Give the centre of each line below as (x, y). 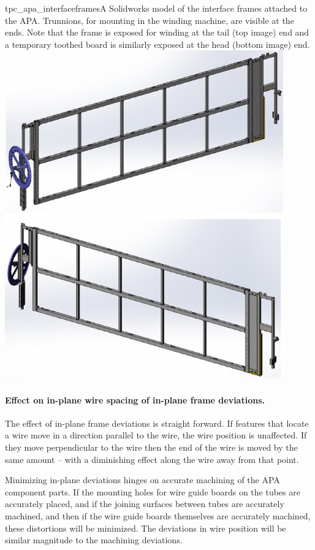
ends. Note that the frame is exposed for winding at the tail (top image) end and (157, 32)
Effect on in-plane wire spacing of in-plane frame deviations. (135, 399)
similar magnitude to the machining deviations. (94, 540)
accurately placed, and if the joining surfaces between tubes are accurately (145, 504)
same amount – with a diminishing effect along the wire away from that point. (152, 459)
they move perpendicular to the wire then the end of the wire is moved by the (151, 447)
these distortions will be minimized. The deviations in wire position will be (146, 528)
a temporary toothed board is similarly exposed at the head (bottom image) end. (157, 44)
